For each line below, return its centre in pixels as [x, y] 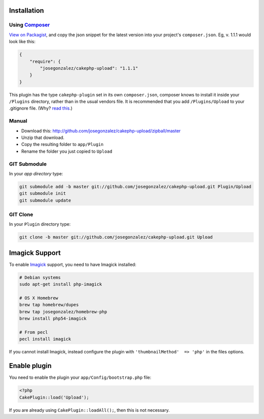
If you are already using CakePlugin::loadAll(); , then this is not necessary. [89, 410]
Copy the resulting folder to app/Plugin [62, 144]
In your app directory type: [36, 173]
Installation [26, 11]
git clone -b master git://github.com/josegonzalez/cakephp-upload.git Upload [116, 237]
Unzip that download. [43, 138]
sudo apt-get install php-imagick [61, 284]
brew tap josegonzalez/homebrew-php [63, 312]
